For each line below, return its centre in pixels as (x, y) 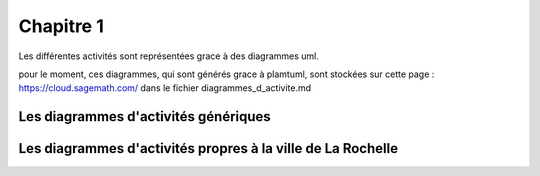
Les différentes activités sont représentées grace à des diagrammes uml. (169, 56)
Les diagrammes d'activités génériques (145, 116)
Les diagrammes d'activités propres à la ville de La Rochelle (208, 148)
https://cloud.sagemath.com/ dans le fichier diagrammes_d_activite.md (165, 88)
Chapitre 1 (61, 26)
